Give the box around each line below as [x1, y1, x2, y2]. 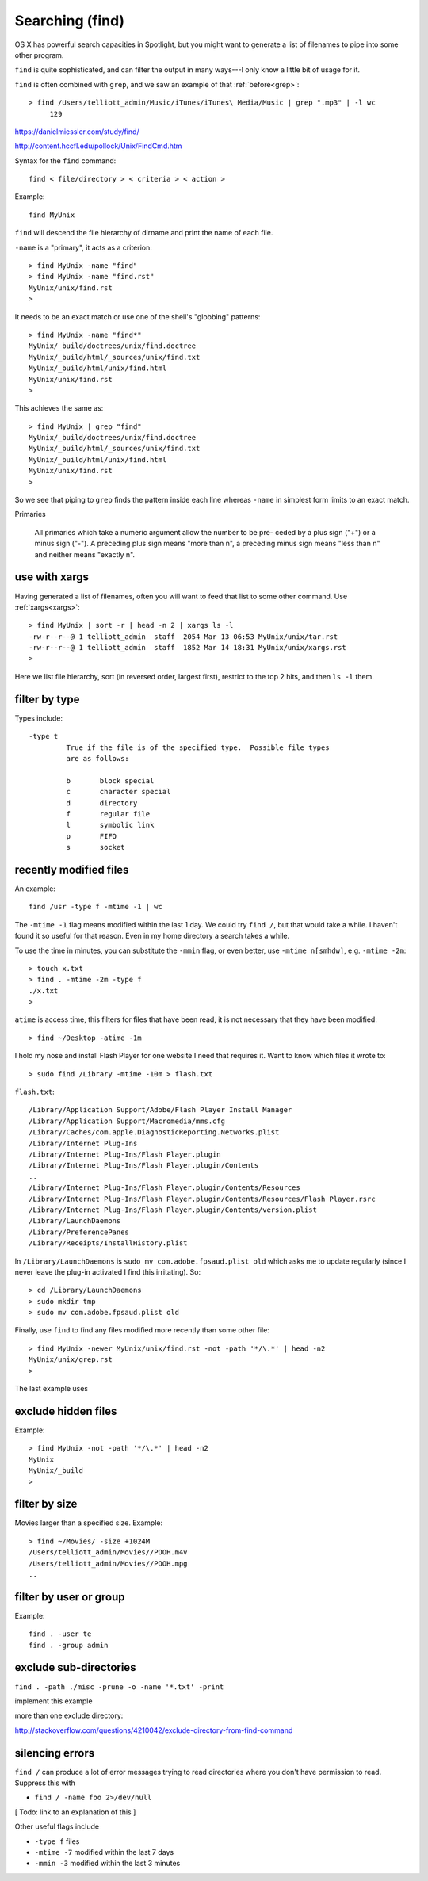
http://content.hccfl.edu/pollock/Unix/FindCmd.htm [14, 141, 182, 151]
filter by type [14, 692, 80, 705]
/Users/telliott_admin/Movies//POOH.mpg [29, 1558, 188, 1568]
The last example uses [14, 1384, 89, 1394]
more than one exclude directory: [14, 1711, 124, 1720]
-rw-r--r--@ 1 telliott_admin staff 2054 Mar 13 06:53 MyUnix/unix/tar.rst [29, 632, 338, 641]
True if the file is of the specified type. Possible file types [66, 743, 330, 752]
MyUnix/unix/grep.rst [29, 1355, 113, 1364]
